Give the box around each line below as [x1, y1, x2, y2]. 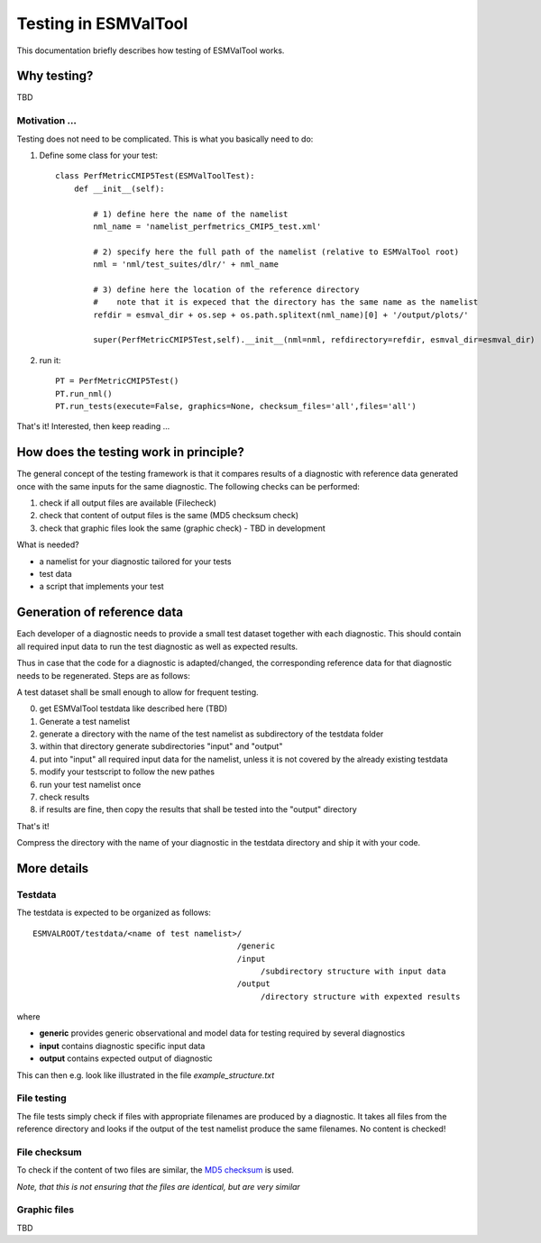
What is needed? [16, 539, 80, 550]
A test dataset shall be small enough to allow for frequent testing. [16, 686, 259, 698]
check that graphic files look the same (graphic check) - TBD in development [39, 523, 326, 534]
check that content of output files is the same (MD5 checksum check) [39, 510, 299, 521]
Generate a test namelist [39, 716, 131, 727]
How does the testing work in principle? [16, 444, 245, 460]
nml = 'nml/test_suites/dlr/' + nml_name [93, 260, 280, 270]
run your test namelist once [39, 779, 142, 790]
